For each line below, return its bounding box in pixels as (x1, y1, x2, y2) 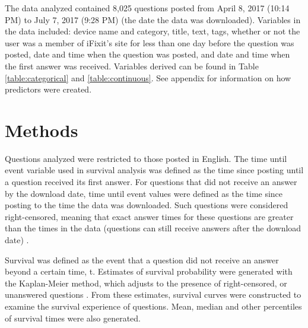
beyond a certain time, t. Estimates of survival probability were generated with (5, 265, 293, 278)
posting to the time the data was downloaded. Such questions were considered (5, 199, 288, 211)
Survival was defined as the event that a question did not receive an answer (5, 253, 279, 266)
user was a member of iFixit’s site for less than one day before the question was (5, 36, 294, 49)
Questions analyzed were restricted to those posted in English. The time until (5, 152, 287, 164)
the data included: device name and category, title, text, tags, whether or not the (5, 25, 300, 37)
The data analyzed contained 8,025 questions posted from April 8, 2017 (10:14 (5, 2, 290, 14)
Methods (5, 117, 78, 142)
